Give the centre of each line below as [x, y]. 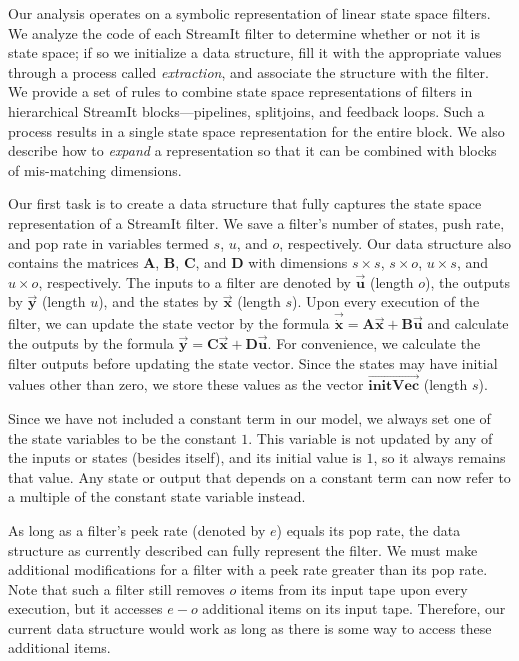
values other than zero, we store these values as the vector [186, 384]
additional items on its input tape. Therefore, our [354, 608]
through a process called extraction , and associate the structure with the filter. [248, 71]
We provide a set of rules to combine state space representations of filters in [240, 91]
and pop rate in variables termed [108, 242]
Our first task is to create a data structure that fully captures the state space [245, 203]
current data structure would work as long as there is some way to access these [250, 627]
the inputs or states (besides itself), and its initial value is [185, 457]
